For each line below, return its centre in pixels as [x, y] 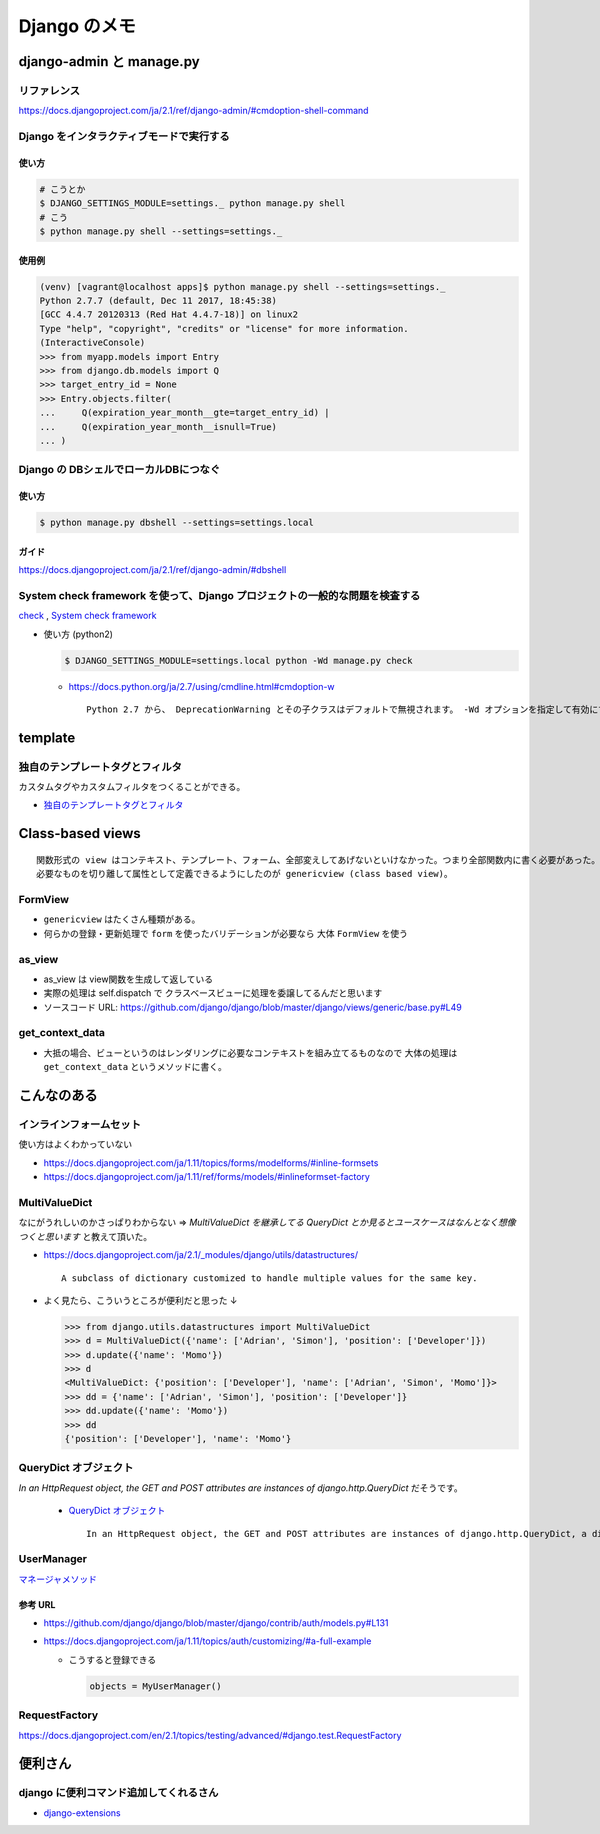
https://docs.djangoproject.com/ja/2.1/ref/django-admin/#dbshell [152, 570]
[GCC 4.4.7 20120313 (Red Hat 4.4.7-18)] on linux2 [169, 314]
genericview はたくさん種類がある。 [122, 919]
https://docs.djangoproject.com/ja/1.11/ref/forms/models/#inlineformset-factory [206, 1177]
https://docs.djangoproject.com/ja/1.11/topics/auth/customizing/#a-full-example [207, 1641]
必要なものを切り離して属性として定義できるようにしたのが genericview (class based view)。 [245, 874]
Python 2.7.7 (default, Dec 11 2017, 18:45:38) [158, 300]
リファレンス [49, 90]
